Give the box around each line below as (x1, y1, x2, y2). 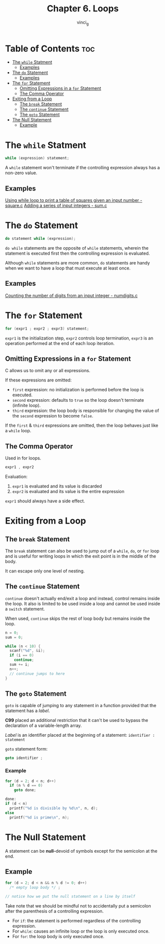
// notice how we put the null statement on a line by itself (5, 894, 135, 899)
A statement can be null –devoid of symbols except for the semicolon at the (5, 848, 158, 854)
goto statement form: (5, 746, 48, 752)
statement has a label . (5, 708, 50, 714)
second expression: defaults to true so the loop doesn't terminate (12, 397, 144, 403)
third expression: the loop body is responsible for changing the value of (12, 408, 159, 414)
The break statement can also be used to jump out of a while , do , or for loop (5, 548, 160, 554)
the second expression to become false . (12, 413, 94, 419)
